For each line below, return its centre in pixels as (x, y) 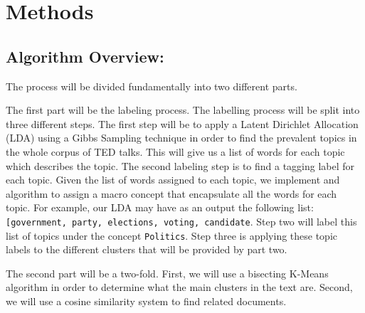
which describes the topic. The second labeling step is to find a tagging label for (180, 165)
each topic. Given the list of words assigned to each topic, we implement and (173, 180)
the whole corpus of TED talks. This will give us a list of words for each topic (175, 151)
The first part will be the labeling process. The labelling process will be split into (183, 110)
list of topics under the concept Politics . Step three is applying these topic (172, 235)
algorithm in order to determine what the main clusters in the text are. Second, (179, 287)
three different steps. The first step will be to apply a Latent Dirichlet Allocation (182, 123)
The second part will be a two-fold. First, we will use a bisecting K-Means (167, 273)
